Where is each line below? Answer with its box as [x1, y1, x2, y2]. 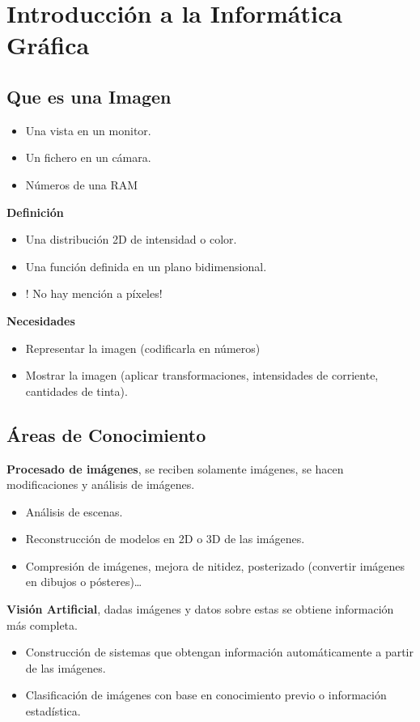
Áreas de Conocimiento [6, 422, 206, 447]
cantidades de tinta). [25, 382, 128, 399]
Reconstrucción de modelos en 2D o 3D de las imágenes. [25, 530, 305, 547]
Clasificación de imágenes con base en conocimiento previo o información [25, 686, 387, 703]
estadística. [25, 703, 81, 720]
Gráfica [6, 28, 90, 62]
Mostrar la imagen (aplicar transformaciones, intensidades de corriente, [25, 367, 379, 384]
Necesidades [6, 312, 75, 329]
